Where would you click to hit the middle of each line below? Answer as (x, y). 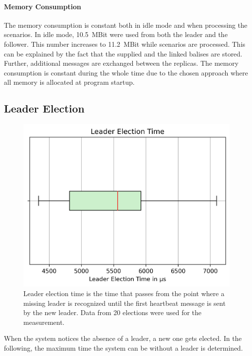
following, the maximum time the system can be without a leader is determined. (124, 347)
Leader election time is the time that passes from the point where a (124, 293)
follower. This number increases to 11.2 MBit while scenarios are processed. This (125, 44)
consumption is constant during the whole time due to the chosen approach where (126, 72)
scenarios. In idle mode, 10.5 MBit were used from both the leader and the (116, 34)
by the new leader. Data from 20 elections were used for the (113, 312)
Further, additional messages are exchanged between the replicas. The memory (121, 63)
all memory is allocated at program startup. (69, 82)
